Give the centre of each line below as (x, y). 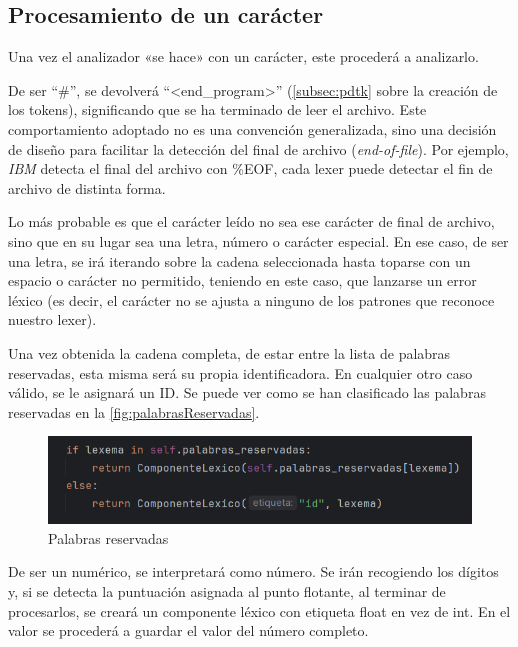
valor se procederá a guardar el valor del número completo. (188, 630)
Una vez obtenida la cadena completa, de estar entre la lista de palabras (229, 352)
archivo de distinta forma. (87, 187)
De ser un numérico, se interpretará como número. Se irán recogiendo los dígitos (253, 571)
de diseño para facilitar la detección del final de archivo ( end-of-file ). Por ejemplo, (258, 148)
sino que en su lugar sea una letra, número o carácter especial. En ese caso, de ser (258, 240)
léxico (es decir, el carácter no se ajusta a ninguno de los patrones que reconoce (251, 299)
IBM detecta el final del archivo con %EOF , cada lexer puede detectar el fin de (250, 168)
